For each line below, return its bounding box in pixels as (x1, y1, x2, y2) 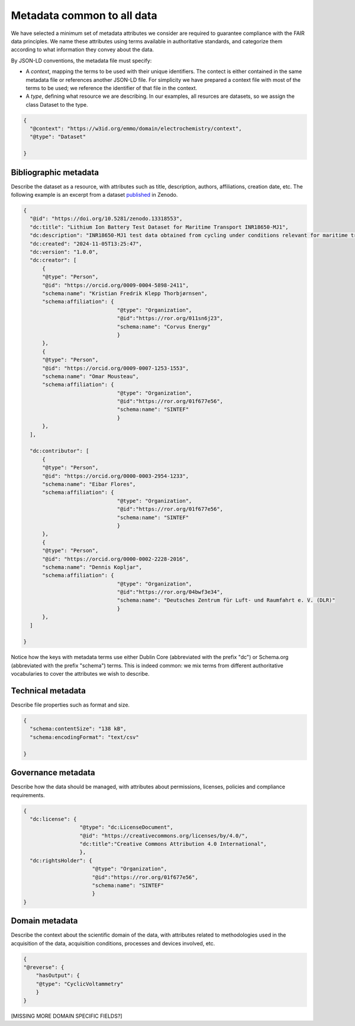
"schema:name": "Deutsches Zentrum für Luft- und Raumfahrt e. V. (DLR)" (117, 597, 335, 604)
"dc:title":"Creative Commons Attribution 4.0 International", (79, 840, 267, 848)
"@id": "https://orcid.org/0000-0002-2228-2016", (42, 555, 189, 562)
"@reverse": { (23, 964, 64, 971)
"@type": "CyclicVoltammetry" (35, 980, 124, 987)
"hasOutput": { (35, 972, 80, 979)
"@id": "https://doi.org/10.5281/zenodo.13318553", (30, 215, 183, 222)
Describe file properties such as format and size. (11, 701, 130, 708)
